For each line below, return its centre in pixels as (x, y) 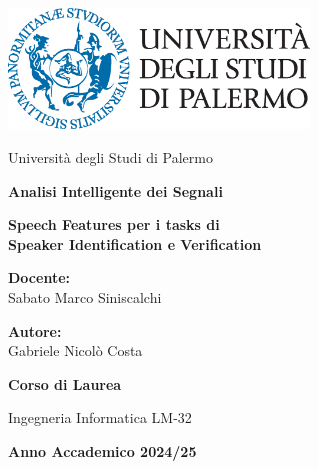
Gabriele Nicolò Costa (75, 350)
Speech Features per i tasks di (114, 224)
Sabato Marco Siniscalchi (85, 296)
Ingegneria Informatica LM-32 (100, 417)
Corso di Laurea (65, 383)
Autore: (35, 330)
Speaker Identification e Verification (135, 243)
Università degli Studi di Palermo (110, 156)
